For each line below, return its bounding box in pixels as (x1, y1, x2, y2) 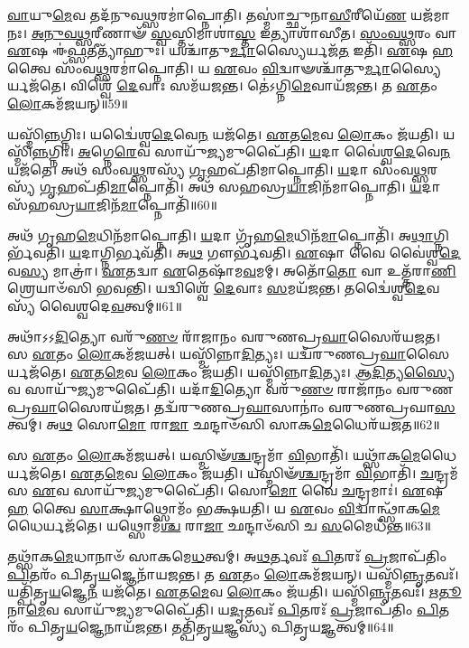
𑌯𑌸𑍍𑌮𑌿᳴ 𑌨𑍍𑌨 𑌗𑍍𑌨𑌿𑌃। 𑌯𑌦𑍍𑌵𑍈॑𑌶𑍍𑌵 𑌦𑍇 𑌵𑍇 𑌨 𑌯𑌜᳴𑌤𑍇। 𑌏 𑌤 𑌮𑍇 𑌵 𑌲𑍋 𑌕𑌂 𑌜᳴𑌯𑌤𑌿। (7, 124, 439, 143)
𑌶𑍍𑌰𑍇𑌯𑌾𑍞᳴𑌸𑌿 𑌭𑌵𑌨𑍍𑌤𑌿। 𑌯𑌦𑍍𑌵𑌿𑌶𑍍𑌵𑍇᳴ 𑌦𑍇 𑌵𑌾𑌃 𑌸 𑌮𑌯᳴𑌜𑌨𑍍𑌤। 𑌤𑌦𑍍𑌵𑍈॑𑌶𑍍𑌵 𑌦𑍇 (7, 278, 427, 297)
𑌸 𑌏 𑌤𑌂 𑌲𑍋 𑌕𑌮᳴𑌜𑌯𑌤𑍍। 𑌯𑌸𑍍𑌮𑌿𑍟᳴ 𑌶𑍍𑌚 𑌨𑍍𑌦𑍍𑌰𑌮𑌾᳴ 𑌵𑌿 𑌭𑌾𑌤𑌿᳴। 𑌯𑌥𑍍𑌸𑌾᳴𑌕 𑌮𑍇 (7, 446, 421, 465)
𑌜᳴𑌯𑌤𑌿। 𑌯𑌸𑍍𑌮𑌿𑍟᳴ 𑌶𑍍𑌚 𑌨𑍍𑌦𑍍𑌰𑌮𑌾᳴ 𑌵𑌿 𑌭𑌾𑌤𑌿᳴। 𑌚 (201, 463, 434, 482)
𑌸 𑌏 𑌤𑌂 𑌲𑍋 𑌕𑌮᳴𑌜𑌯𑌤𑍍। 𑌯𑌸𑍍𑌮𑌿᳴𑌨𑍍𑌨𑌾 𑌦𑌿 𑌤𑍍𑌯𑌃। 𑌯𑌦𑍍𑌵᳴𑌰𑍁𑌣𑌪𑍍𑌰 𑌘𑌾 (7, 344, 407, 363)
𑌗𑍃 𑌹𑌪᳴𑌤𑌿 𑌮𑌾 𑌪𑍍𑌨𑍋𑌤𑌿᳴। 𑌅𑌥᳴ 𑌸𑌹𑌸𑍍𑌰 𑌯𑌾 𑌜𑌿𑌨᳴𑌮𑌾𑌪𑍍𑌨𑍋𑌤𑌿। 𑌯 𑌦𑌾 (39, 177, 441, 196)
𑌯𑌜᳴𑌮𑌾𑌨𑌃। (410, 5, 451, 23)
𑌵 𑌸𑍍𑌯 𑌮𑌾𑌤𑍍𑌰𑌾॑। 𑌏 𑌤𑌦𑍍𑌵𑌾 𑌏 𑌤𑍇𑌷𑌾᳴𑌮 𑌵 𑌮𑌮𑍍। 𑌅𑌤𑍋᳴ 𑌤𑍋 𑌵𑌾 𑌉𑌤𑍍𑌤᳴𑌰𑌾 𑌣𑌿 (7, 260, 456, 279)
